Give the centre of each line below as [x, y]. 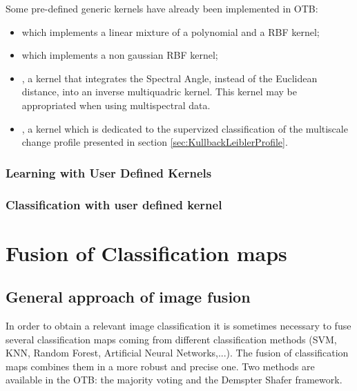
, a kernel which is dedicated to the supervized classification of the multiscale [185, 128]
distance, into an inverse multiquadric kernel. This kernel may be [160, 92]
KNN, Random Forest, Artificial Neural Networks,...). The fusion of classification [177, 353]
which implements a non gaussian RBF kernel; [120, 55]
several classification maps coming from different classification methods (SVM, [171, 339]
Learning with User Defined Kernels [109, 172]
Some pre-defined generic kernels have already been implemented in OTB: [162, 8]
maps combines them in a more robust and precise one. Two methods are [160, 366]
